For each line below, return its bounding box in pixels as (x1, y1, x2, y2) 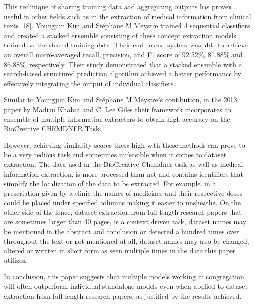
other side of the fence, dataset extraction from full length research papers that (4, 207, 242, 217)
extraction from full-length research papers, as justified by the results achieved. (4, 290, 242, 301)
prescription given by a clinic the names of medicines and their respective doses (4, 187, 242, 198)
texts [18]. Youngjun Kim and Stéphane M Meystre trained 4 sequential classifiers (4, 21, 250, 31)
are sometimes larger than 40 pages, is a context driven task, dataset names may (4, 216, 247, 227)
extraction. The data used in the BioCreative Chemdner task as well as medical (4, 159, 243, 169)
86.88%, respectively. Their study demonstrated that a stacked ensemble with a (4, 59, 242, 69)
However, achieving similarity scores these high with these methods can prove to (4, 140, 245, 150)
